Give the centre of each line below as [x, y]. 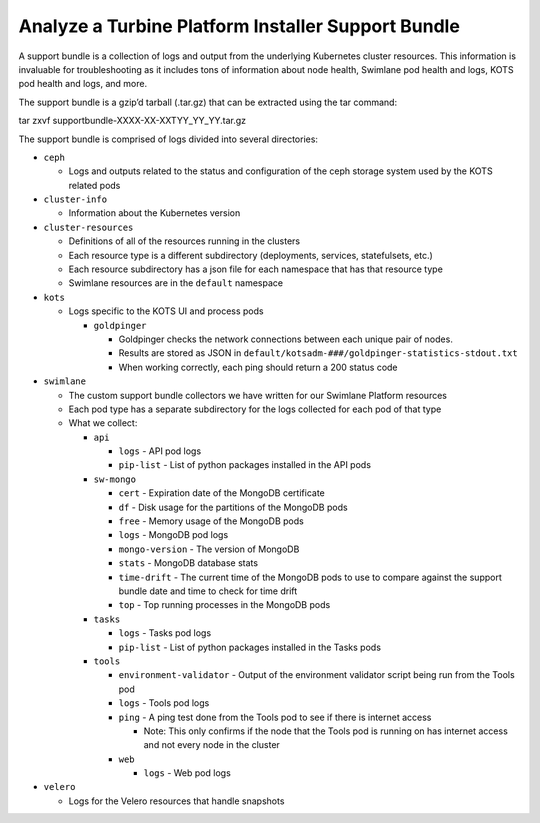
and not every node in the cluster [211, 745]
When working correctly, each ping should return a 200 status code [258, 367]
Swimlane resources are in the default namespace [176, 283]
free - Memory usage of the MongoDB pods [211, 521]
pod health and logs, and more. [83, 84]
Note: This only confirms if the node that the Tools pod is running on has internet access [326, 731]
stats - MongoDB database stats [188, 563]
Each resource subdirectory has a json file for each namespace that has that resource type [256, 269]
